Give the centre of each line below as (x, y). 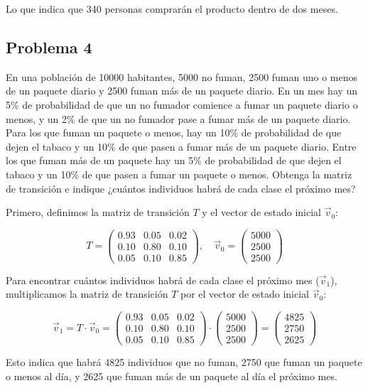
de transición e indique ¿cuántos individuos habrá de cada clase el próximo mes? (181, 188)
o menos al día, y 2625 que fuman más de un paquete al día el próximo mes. (172, 376)
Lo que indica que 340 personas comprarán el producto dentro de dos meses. (172, 9)
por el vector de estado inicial (245, 294)
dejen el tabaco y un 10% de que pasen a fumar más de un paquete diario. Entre (181, 146)
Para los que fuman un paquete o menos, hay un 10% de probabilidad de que (174, 133)
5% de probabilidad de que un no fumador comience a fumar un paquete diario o (182, 104)
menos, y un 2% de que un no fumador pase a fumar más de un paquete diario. (178, 118)
